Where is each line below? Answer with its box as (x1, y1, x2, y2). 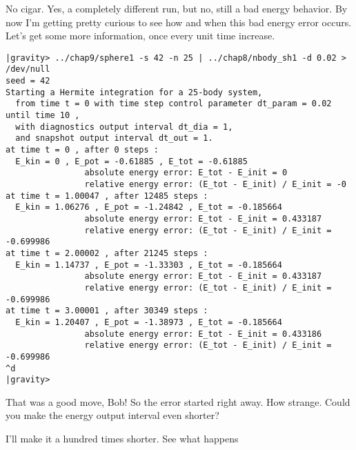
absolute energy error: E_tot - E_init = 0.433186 (84, 329, 322, 339)
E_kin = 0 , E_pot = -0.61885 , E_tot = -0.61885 (15, 156, 248, 166)
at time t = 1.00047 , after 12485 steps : (6, 190, 208, 201)
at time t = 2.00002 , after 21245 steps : (6, 248, 208, 258)
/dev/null (6, 64, 50, 75)
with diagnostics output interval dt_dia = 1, (15, 121, 233, 132)
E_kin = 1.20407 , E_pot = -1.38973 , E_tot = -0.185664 (15, 317, 282, 327)
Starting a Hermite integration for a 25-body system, (6, 87, 263, 97)
